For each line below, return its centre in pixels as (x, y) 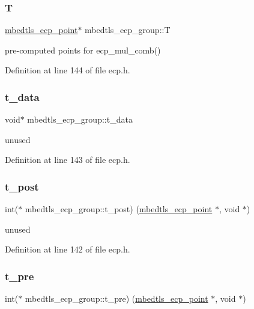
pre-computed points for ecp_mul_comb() (83, 50)
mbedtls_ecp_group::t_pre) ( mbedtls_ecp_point (116, 298)
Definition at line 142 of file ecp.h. (68, 249)
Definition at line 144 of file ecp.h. (68, 70)
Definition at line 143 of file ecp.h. (68, 160)
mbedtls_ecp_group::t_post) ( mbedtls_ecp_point (119, 209)
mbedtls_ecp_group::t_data (80, 119)
